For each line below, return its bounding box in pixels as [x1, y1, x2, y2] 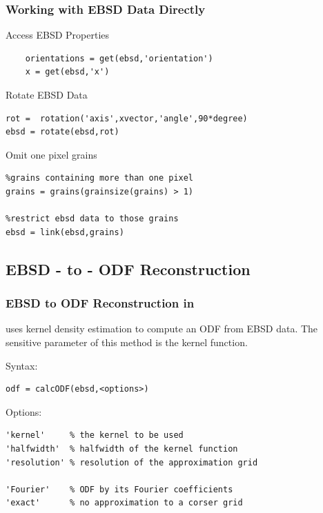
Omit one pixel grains [6, 147, 97, 161]
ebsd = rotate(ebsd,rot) [6, 127, 119, 137]
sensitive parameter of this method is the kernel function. [6, 334, 248, 349]
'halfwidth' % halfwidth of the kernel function [6, 443, 238, 454]
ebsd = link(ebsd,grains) [6, 227, 124, 237]
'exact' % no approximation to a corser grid [6, 498, 243, 508]
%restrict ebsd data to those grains [6, 214, 179, 224]
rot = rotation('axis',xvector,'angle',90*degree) [6, 113, 248, 123]
